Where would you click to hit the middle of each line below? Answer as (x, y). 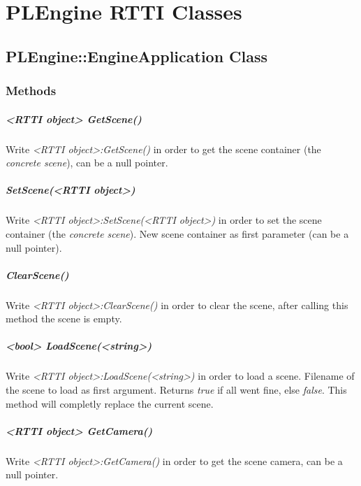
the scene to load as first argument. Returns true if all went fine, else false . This (176, 389)
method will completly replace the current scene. (110, 403)
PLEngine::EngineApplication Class (137, 56)
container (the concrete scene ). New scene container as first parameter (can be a (177, 233)
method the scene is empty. (64, 319)
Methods (31, 91)
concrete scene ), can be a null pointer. (87, 163)
